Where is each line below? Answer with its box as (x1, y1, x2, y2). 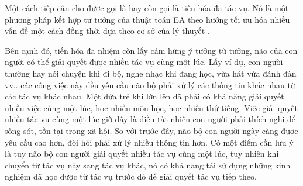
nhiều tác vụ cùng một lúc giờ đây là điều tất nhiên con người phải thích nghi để (5, 113, 296, 125)
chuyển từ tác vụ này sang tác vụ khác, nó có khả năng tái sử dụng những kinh (5, 159, 291, 171)
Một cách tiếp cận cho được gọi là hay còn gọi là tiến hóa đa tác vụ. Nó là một (5, 2, 289, 13)
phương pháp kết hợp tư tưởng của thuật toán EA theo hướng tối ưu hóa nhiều (5, 13, 290, 25)
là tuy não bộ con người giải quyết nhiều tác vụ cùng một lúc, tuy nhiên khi (5, 147, 279, 160)
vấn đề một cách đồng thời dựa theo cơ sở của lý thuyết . (5, 25, 210, 37)
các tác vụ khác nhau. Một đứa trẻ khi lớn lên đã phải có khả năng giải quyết (5, 90, 284, 102)
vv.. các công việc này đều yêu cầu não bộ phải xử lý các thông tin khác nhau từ (5, 78, 295, 91)
